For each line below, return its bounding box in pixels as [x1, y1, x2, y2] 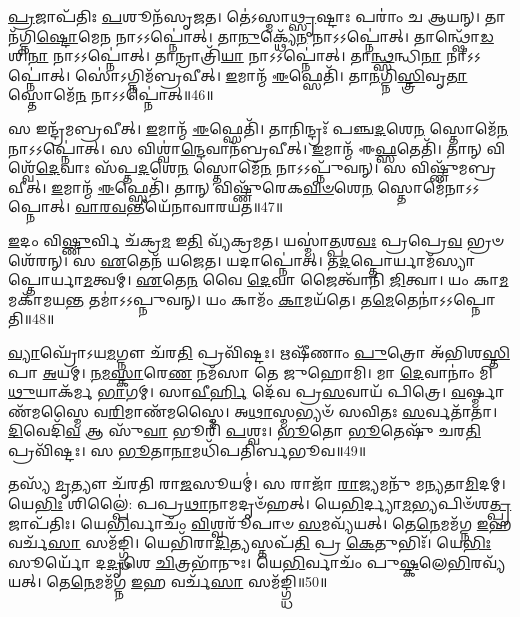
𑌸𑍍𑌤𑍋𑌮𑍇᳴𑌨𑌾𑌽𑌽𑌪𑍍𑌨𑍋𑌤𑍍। [377, 176, 480, 197]
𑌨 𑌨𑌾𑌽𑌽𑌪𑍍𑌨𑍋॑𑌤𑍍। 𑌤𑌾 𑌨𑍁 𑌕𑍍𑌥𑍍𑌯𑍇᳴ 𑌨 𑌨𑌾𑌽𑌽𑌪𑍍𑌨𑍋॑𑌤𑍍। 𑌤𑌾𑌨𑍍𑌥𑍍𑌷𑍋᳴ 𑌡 [99, 25, 494, 46]
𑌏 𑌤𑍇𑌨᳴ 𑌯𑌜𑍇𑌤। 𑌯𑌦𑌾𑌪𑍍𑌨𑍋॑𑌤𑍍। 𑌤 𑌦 [100, 249, 351, 270]
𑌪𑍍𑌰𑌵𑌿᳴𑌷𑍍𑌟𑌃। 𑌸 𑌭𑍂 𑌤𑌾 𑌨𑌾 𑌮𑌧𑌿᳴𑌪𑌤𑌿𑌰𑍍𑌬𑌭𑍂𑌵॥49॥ [8, 439, 367, 460]
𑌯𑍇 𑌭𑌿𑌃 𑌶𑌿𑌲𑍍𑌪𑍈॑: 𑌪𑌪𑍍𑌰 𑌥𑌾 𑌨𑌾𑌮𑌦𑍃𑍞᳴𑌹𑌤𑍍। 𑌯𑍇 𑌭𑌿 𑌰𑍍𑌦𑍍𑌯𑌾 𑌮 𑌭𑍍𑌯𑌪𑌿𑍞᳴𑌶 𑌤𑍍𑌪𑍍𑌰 [8, 493, 512, 514]
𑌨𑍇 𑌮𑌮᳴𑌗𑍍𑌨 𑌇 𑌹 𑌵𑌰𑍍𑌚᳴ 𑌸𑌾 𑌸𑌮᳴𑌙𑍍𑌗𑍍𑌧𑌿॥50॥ [70, 571, 328, 592]
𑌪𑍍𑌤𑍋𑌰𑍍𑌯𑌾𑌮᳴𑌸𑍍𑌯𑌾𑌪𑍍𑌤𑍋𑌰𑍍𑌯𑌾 [350, 249, 475, 270]
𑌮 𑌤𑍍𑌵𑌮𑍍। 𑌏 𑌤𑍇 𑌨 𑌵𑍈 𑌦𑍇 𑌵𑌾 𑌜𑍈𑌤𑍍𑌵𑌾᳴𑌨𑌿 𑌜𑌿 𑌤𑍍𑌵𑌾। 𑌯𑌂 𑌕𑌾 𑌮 [83, 269, 509, 290]
